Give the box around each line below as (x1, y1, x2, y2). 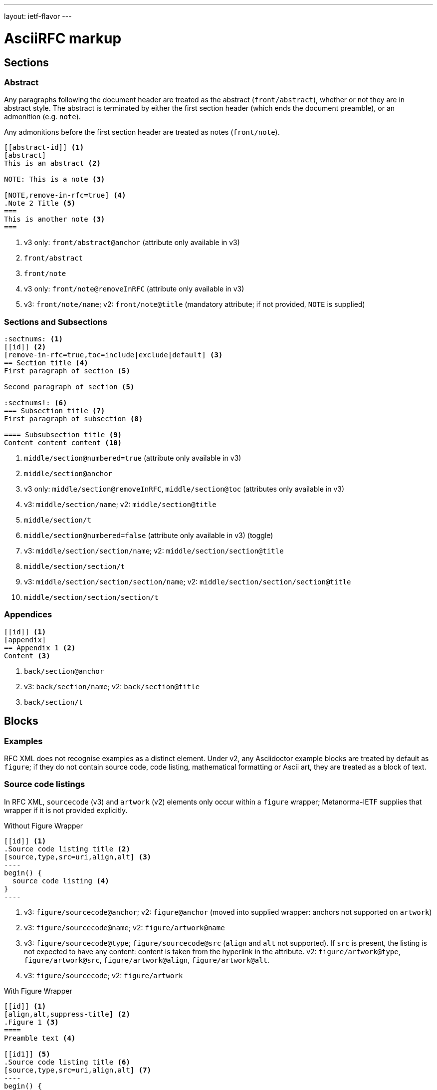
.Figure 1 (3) (4, 1018, 59, 1026)
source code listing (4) (12, 876, 109, 885)
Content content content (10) (4, 439, 122, 447)
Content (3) (4, 651, 50, 660)
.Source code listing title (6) (4, 1058, 130, 1066)
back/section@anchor (24, 667, 104, 675)
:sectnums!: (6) (4, 399, 67, 407)
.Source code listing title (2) (4, 844, 130, 853)
